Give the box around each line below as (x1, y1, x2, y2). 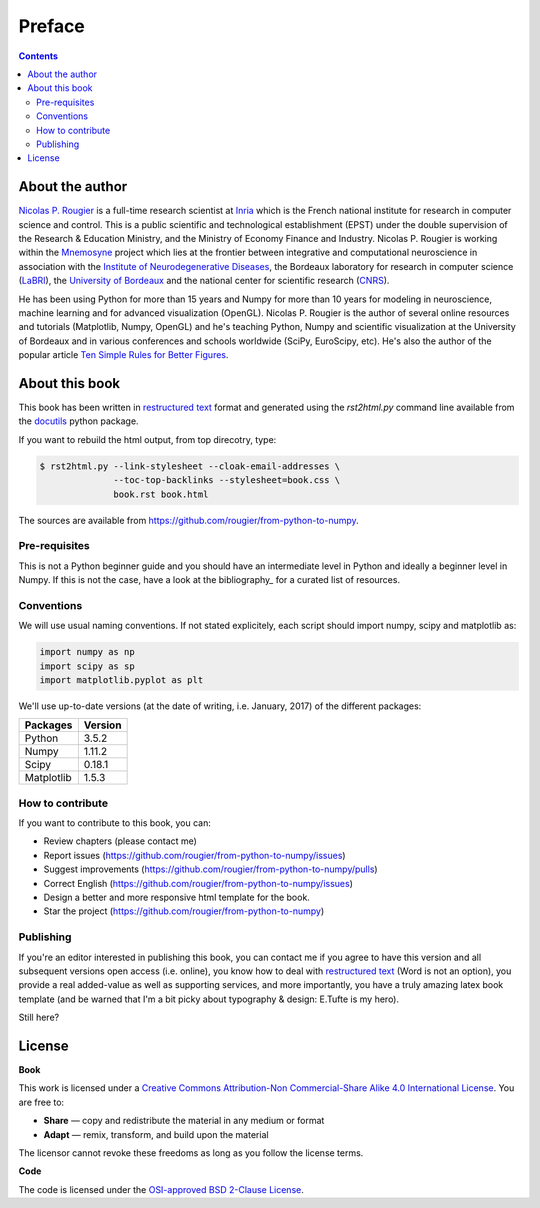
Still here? (18, 1011, 60, 1024)
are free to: (18, 1096, 65, 1108)
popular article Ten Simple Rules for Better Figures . (18, 349, 229, 361)
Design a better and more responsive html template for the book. (43, 891, 310, 904)
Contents (18, 50, 59, 62)
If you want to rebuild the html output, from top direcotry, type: (18, 433, 277, 445)
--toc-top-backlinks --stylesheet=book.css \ (113, 475, 341, 486)
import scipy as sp (39, 660, 135, 672)
